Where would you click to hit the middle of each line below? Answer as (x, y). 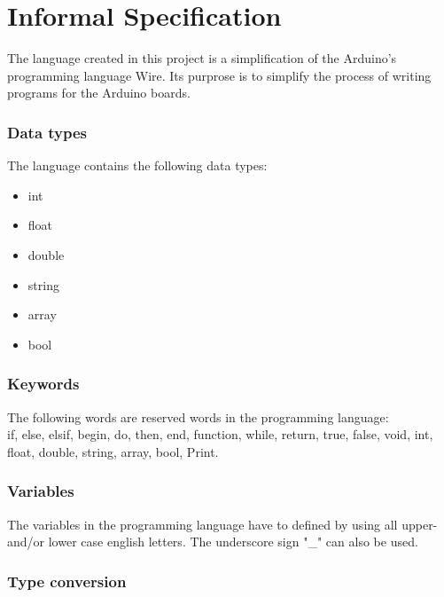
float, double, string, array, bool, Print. (113, 451)
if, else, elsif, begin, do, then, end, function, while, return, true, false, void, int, (220, 434)
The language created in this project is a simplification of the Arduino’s (202, 58)
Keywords (43, 384)
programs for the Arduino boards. (99, 93)
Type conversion (67, 581)
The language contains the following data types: (137, 165)
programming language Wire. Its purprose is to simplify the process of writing (219, 75)
